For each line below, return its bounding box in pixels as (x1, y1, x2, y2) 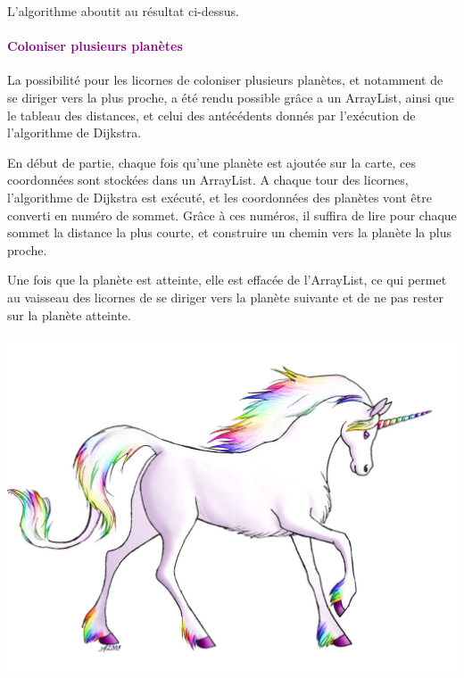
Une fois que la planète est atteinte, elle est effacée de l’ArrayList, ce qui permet (7, 270, 447, 289)
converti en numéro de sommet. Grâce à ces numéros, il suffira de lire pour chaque (7, 205, 457, 224)
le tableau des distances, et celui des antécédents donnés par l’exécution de (7, 105, 416, 124)
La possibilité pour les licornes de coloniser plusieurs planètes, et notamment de (7, 70, 443, 89)
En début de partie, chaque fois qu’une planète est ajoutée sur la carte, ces (7, 153, 416, 171)
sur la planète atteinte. (7, 305, 131, 324)
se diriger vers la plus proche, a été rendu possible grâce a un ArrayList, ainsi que (7, 87, 454, 106)
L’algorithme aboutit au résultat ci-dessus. (7, 2, 239, 20)
